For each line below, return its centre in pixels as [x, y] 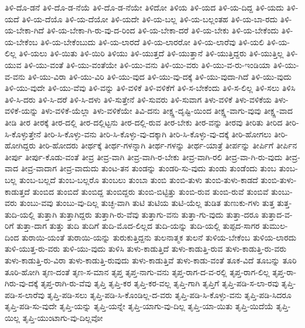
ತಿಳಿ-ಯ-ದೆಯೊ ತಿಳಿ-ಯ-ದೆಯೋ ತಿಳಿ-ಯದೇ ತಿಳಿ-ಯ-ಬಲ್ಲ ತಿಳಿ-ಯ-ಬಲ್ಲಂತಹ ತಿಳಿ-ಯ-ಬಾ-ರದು [150, 18]
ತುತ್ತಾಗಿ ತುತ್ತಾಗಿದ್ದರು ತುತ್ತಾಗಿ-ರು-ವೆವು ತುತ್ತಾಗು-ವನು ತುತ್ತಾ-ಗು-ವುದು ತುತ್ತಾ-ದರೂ [148, 214]
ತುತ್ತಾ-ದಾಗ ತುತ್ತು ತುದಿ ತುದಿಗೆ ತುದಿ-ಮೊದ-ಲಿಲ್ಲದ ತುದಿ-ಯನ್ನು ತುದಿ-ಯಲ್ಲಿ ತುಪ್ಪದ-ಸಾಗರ [138, 226]
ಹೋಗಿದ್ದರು [21, 145]
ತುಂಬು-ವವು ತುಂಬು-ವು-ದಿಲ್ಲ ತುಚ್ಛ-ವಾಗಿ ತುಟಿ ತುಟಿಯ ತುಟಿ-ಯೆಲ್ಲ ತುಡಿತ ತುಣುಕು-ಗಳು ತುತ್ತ [147, 203]
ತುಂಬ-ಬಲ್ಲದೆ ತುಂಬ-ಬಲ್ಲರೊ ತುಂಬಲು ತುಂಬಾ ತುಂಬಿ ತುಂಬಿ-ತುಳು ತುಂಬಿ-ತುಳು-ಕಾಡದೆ [138, 179]
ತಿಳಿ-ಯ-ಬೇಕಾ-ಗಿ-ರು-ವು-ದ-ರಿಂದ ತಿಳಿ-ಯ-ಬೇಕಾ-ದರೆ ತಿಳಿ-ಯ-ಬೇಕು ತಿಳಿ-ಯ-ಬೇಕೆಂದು [163, 30]
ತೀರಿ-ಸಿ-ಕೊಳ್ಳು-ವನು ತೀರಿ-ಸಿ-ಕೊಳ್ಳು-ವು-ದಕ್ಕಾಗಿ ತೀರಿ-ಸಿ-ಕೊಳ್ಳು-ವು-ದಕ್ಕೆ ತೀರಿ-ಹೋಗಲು [157, 133]
